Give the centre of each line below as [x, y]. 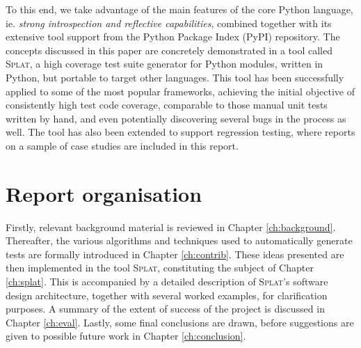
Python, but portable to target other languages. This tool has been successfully [175, 77]
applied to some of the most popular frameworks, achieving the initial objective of [180, 91]
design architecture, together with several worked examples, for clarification [167, 295]
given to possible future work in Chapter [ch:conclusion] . [126, 336]
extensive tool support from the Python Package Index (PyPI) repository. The [173, 37]
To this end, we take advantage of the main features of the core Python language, [179, 9]
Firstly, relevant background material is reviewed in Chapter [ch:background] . [171, 227]
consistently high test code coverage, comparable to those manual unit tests [167, 105]
